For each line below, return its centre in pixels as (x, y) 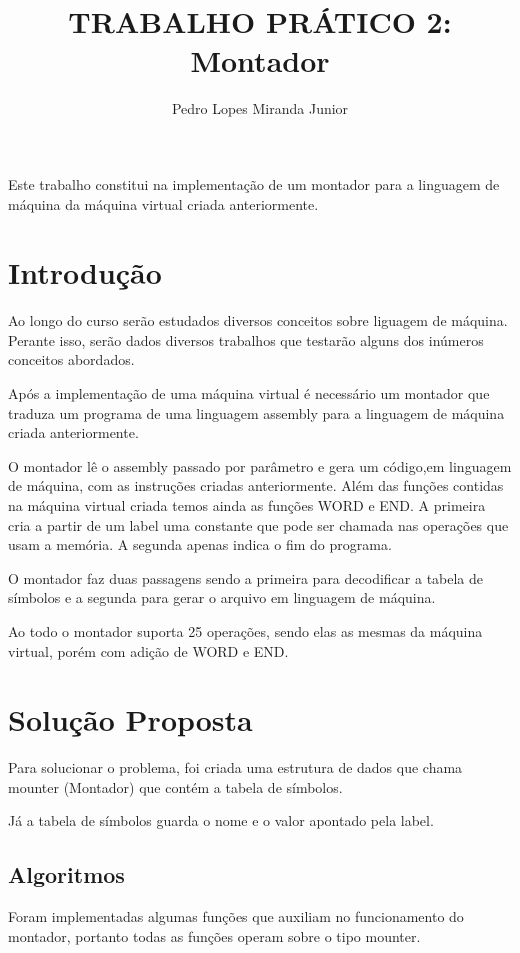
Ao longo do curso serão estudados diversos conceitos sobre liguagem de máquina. (258, 320)
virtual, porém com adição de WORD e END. (148, 650)
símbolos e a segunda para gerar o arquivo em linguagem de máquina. (222, 597)
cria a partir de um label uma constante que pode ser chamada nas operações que (258, 524)
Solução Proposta (130, 719)
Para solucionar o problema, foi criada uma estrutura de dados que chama (235, 767)
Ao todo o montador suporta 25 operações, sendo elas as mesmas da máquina (245, 630)
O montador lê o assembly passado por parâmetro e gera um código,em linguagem (260, 465)
